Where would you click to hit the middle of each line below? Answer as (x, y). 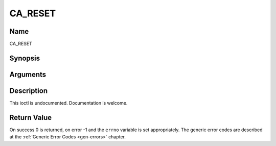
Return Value (31, 117)
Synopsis (25, 58)
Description (29, 91)
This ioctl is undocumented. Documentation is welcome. (68, 103)
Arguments (28, 74)
